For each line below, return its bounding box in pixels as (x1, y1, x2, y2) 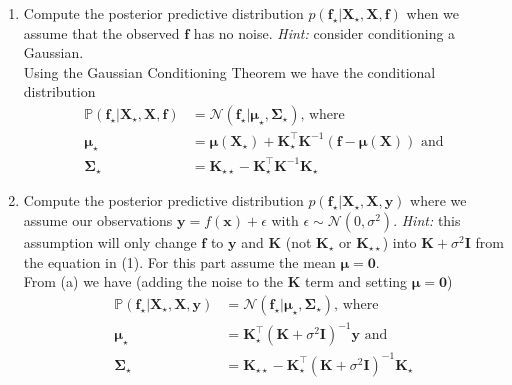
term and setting (305, 271, 408, 292)
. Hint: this (393, 209, 461, 230)
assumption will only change (23, 231, 197, 252)
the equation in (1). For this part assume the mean (23, 251, 336, 272)
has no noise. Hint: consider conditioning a (193, 22, 456, 43)
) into (382, 231, 417, 252)
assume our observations (23, 209, 173, 230)
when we (406, 3, 460, 23)
